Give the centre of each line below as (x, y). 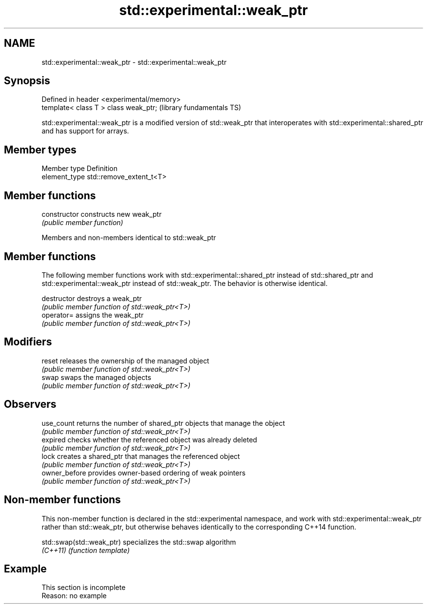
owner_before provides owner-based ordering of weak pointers (144, 473)
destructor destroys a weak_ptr (92, 298)
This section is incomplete (84, 588)
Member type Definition (79, 169)
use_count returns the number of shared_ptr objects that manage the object (163, 423)
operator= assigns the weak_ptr (93, 315)
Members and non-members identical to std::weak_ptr (129, 238)
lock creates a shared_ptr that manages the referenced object (141, 456)
